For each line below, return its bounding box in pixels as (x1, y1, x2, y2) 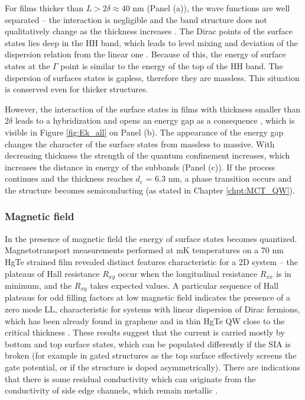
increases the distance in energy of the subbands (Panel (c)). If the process (5, 160, 275, 173)
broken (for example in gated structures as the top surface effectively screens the (5, 349, 297, 362)
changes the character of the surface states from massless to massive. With (5, 137, 275, 150)
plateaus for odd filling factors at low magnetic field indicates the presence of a (5, 291, 291, 304)
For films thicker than (5, 2, 83, 14)
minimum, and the (5, 279, 72, 291)
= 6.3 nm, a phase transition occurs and (145, 172, 292, 185)
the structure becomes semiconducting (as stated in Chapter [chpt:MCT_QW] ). (5, 183, 295, 196)
